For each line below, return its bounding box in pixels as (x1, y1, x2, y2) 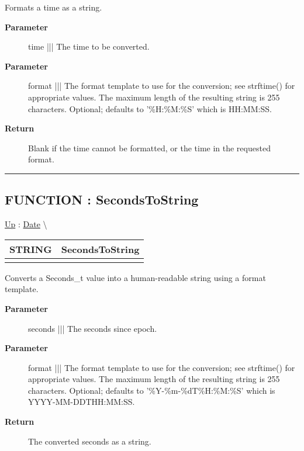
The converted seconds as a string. (28, 435, 151, 447)
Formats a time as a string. (5, 1, 102, 13)
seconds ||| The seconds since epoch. (28, 322, 157, 334)
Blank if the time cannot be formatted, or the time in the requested (28, 141, 271, 154)
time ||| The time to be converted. (28, 40, 150, 53)
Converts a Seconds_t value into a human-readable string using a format (5, 271, 266, 283)
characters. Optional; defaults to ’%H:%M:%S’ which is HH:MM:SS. (28, 102, 272, 115)
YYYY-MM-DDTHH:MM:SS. (28, 396, 135, 408)
